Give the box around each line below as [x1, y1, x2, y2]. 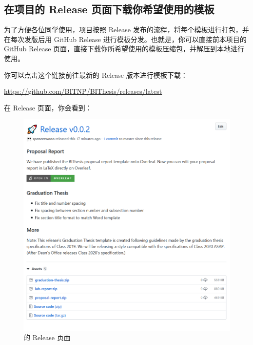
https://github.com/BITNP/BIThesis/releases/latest [4, 86, 162, 96]
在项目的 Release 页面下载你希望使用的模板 [4, 1, 214, 17]
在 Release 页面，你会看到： [4, 102, 92, 112]
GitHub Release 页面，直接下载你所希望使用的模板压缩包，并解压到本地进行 [4, 43, 245, 54]
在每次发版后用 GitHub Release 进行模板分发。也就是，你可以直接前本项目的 [4, 34, 247, 44]
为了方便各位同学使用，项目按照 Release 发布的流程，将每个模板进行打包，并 [4, 24, 249, 35]
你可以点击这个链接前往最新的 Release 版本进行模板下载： [4, 69, 188, 80]
